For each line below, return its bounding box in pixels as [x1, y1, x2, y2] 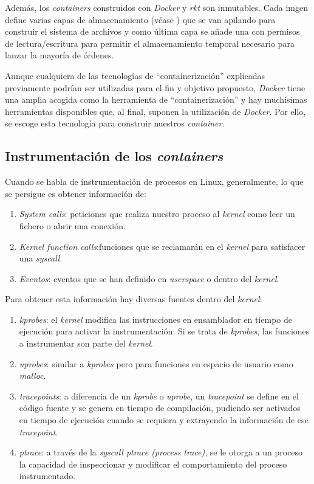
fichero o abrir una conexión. [19, 219, 126, 232]
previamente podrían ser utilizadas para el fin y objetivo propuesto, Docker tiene [5, 81, 305, 94]
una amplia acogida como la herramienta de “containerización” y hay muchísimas [5, 93, 307, 106]
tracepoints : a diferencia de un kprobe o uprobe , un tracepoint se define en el [19, 389, 299, 402]
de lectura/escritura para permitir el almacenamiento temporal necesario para [5, 36, 295, 49]
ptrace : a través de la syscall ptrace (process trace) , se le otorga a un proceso [19, 446, 303, 458]
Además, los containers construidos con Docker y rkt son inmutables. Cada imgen [5, 1, 308, 13]
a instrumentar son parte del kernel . [19, 337, 153, 350]
